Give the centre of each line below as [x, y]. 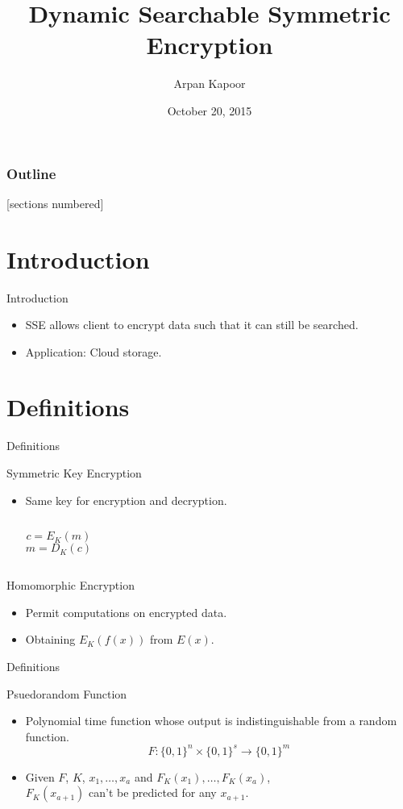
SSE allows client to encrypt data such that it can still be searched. [192, 325]
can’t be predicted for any [153, 792]
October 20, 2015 [210, 110]
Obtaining [50, 639]
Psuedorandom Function [67, 693]
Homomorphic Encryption [71, 585]
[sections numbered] [55, 203]
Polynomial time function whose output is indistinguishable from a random [211, 721]
